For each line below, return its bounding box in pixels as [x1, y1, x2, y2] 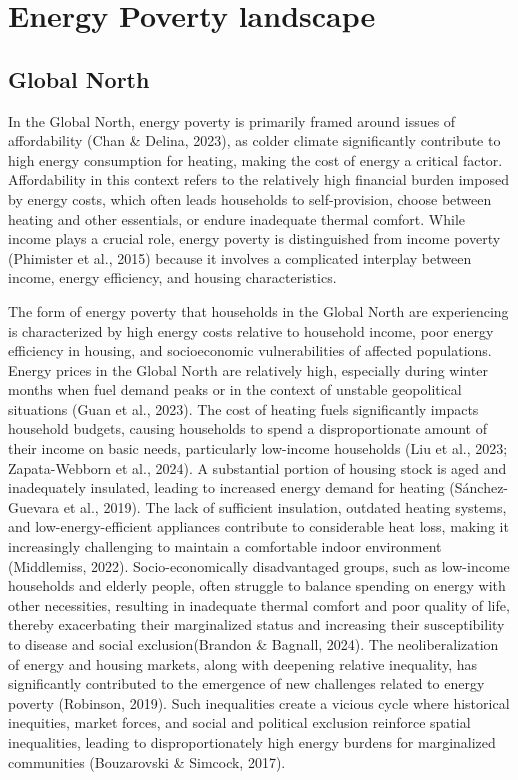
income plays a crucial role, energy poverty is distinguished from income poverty [8, 228, 501, 249]
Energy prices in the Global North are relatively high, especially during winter [8, 359, 488, 380]
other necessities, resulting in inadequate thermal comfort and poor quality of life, [8, 594, 510, 615]
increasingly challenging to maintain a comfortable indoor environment [8, 536, 442, 557]
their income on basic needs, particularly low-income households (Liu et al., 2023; [8, 438, 508, 459]
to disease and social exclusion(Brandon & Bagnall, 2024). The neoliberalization [8, 634, 499, 655]
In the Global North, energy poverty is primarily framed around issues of [8, 110, 456, 131]
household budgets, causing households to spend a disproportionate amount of [8, 418, 488, 439]
